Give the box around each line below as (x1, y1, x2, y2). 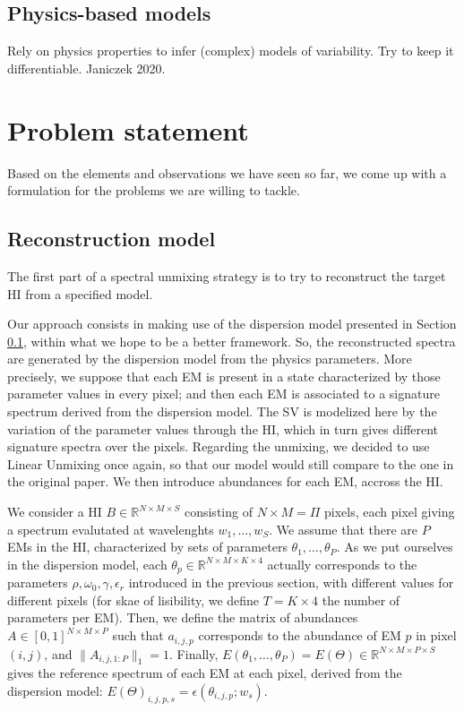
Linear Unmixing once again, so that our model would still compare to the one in (7, 454, 454, 473)
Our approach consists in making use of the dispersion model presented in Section (7, 314, 457, 333)
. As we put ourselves (336, 537, 453, 556)
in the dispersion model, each (7, 554, 168, 573)
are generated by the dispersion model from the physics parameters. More (7, 349, 412, 368)
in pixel (416, 626, 457, 645)
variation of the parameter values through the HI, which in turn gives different (7, 419, 439, 438)
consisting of (184, 502, 253, 521)
